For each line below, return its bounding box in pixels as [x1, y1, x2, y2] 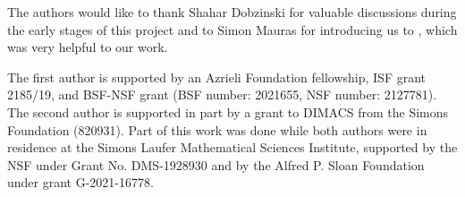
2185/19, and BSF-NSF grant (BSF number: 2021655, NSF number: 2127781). [7, 85, 437, 104]
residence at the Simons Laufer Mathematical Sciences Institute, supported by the [7, 138, 458, 157]
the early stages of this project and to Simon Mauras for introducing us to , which [7, 20, 458, 39]
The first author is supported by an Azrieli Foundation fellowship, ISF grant [7, 67, 427, 86]
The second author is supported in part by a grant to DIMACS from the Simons [7, 102, 449, 121]
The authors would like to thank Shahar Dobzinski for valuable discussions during [7, 3, 457, 21]
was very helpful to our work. [7, 38, 168, 56]
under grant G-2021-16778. [7, 173, 154, 192]
